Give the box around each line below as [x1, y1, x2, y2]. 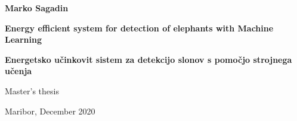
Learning [5, 33, 42, 46]
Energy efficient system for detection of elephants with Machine [5, 21, 274, 34]
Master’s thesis [5, 84, 59, 97]
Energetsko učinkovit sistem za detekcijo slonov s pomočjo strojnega [5, 53, 292, 65]
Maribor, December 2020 [5, 104, 95, 117]
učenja [5, 65, 32, 77]
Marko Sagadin [5, 2, 69, 14]
